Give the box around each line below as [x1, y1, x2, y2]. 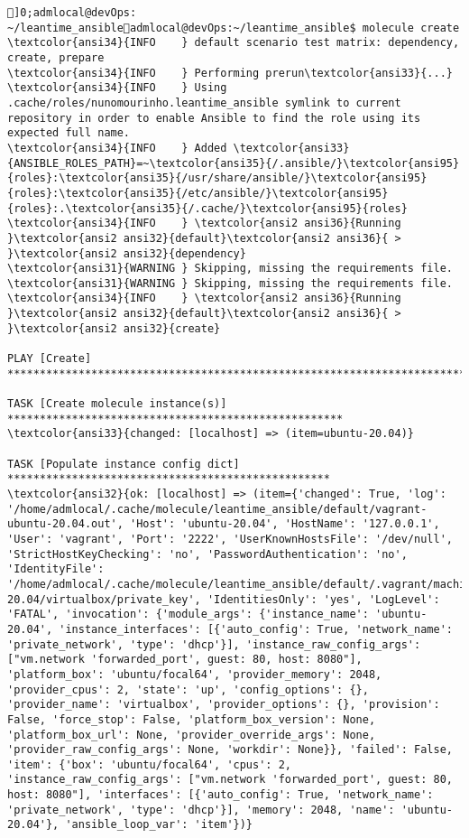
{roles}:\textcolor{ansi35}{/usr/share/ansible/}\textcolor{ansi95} [7, 172, 428, 185]
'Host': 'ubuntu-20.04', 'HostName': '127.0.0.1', [130, 517, 440, 531]
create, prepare [7, 51, 105, 64]
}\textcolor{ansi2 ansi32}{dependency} [7, 247, 246, 260]
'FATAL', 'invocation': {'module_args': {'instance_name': [7, 608, 369, 621]
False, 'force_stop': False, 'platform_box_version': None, [7, 712, 376, 726]
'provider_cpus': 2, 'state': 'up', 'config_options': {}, [7, 683, 369, 696]
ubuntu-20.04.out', [7, 517, 124, 531]
